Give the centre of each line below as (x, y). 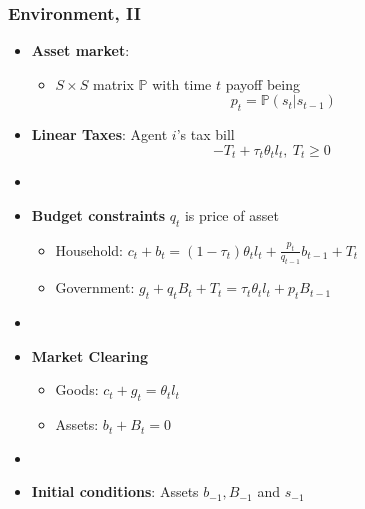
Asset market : (80, 50)
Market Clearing (89, 355)
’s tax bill (205, 134)
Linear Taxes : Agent (99, 134)
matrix (113, 83)
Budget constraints (98, 214)
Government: (95, 287)
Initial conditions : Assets (115, 491)
